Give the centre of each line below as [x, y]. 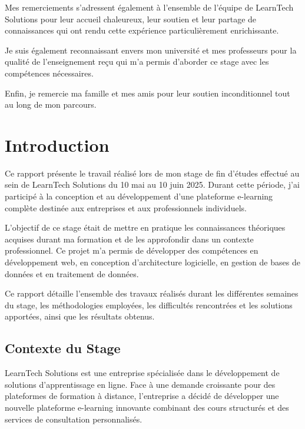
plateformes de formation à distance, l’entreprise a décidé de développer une [142, 396]
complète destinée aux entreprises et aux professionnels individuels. [126, 207]
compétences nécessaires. [49, 73]
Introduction [57, 144]
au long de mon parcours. [51, 104]
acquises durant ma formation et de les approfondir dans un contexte [129, 239]
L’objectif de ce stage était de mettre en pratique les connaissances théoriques [145, 227]
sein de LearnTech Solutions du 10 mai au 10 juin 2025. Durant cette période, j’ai [152, 184]
